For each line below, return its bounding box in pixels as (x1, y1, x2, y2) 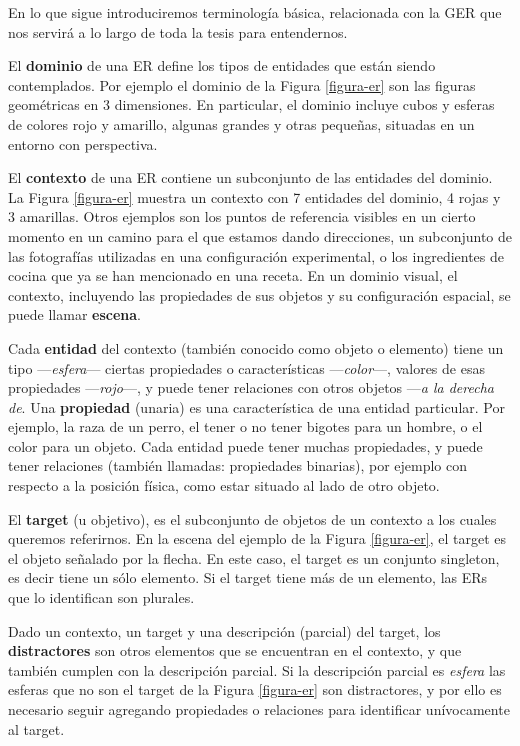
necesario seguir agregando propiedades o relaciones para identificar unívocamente (8, 699, 510, 719)
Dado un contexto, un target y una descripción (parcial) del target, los (8, 620, 441, 641)
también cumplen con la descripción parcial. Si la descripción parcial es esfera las (8, 659, 506, 680)
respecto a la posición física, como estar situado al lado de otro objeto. (8, 475, 440, 496)
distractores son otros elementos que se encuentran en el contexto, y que (8, 640, 462, 661)
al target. (8, 718, 65, 739)
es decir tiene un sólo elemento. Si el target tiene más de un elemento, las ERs (8, 567, 488, 588)
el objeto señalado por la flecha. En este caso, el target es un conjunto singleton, (8, 547, 500, 568)
